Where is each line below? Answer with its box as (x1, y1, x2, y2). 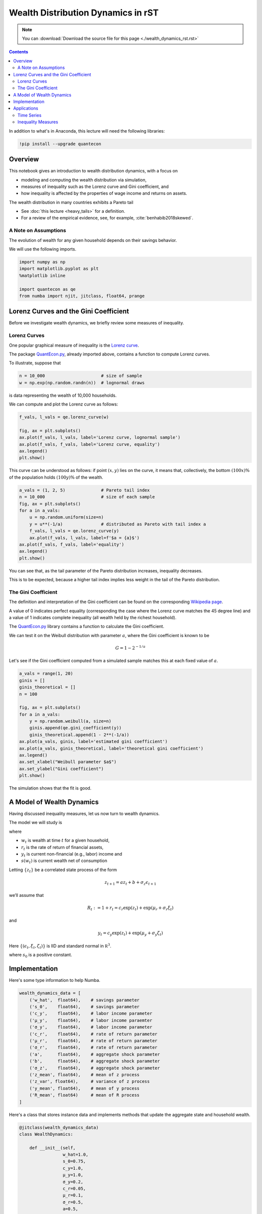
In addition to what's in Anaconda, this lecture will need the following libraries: (9, 128, 165, 134)
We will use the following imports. (9, 246, 77, 252)
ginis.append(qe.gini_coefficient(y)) (29, 725, 122, 731)
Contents (9, 49, 29, 55)
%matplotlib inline (19, 272, 65, 278)
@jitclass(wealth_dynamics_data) (19, 1125, 99, 1130)
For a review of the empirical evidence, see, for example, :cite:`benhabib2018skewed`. (21, 215, 194, 221)
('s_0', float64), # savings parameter (29, 1004, 140, 1010)
